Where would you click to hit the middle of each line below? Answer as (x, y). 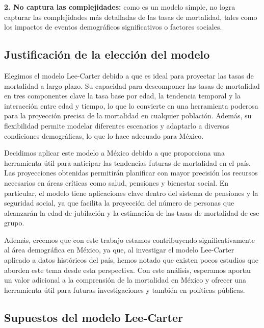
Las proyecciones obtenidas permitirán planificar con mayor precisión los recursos (131, 173)
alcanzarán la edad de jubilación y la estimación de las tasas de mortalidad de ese (132, 212)
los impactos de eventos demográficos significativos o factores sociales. (113, 27)
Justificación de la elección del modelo (107, 54)
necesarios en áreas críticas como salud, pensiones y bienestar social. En (116, 182)
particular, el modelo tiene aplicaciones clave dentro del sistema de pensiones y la (131, 193)
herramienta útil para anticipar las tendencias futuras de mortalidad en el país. (127, 162)
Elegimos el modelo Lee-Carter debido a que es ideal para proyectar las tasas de (129, 75)
